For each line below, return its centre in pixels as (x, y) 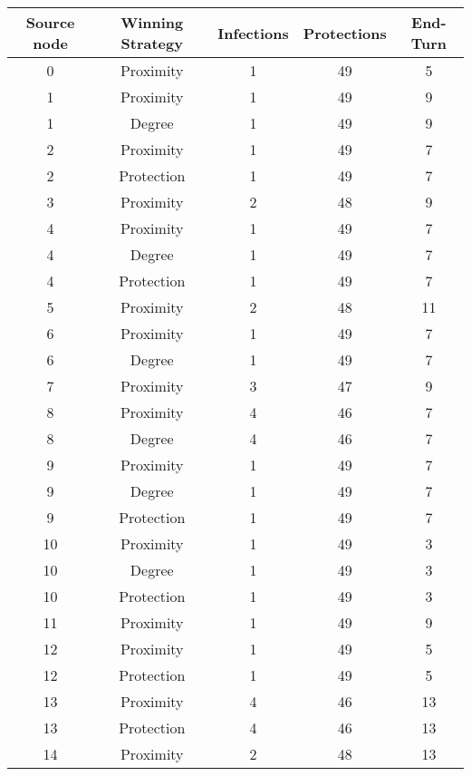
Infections (253, 33)
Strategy (152, 43)
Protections (345, 33)
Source (50, 22)
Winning (152, 22)
